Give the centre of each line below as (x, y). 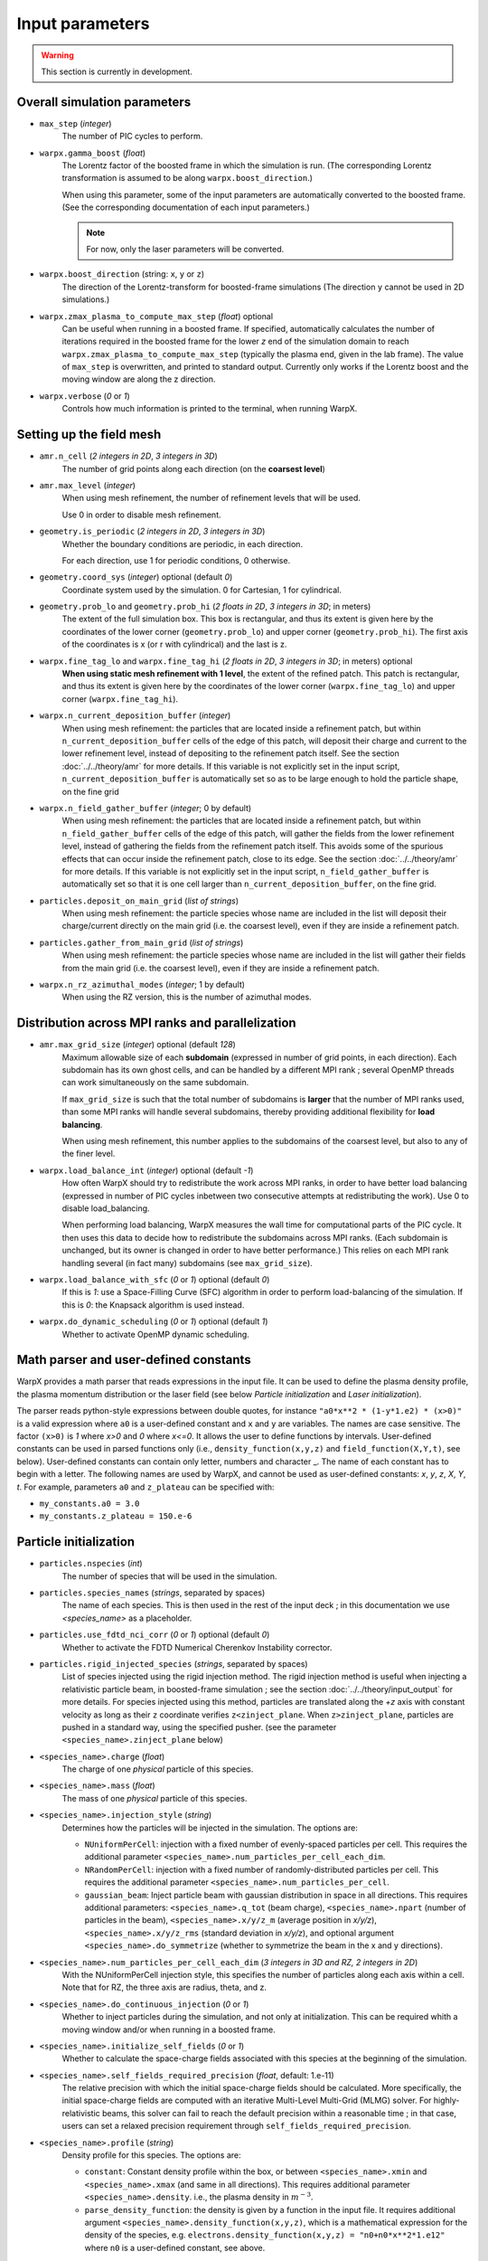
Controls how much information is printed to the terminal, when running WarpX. (210, 409)
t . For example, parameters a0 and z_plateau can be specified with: (145, 1487)
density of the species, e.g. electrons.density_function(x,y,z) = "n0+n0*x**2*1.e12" (265, 2235)
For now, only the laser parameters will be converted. (185, 249)
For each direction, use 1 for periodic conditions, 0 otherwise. (176, 560)
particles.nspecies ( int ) (91, 1564)
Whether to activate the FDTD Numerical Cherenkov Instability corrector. (197, 1647)
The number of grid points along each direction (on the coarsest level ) (193, 468)
